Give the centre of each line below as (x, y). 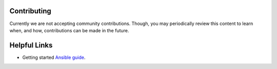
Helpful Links (31, 45)
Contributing (30, 11)
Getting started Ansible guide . (54, 57)
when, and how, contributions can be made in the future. (69, 30)
